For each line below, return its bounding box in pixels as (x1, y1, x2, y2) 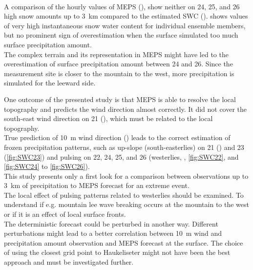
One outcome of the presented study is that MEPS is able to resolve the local (4, 94, 236, 104)
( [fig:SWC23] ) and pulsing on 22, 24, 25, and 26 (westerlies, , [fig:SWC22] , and (4, 151, 239, 162)
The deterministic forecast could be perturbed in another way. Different (4, 218, 218, 228)
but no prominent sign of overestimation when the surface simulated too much (4, 30, 238, 40)
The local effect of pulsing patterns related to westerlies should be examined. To (4, 189, 244, 200)
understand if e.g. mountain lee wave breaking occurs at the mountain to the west (4, 199, 249, 209)
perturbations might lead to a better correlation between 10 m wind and (4, 228, 222, 238)
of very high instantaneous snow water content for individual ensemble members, (4, 20, 246, 30)
